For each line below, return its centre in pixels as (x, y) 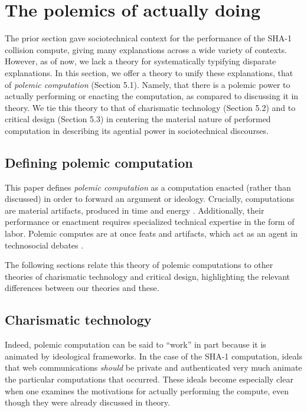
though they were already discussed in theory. (87, 402)
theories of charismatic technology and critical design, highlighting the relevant (148, 276)
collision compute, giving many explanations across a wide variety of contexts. (146, 49)
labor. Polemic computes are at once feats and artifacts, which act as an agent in (151, 233)
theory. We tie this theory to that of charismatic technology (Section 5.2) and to (150, 107)
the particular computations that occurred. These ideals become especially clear (149, 379)
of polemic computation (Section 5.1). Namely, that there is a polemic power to (148, 84)
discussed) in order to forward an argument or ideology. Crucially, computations (150, 199)
